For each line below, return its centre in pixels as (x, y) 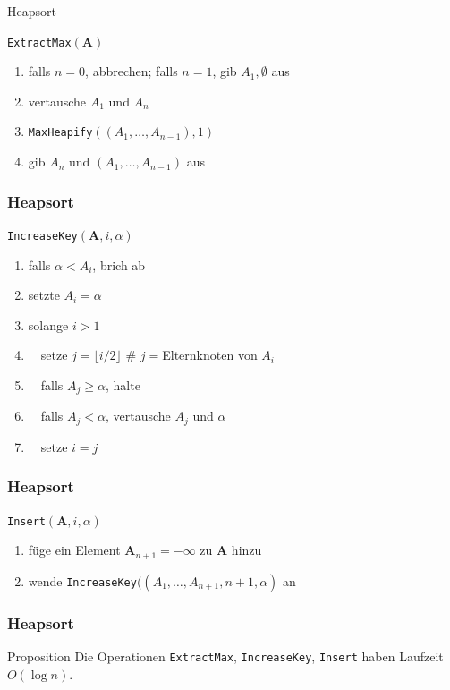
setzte (44, 295)
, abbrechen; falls (132, 71)
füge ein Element (74, 550)
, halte (123, 384)
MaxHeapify (60, 133)
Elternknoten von (210, 355)
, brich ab (119, 264)
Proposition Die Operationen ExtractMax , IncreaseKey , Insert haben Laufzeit (225, 656)
